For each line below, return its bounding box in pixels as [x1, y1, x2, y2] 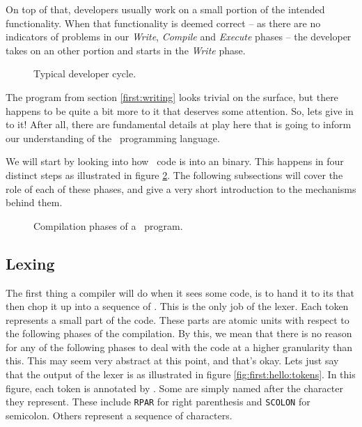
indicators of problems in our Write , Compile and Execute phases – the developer [6, 29, 352, 44]
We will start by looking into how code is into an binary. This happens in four [6, 154, 344, 169]
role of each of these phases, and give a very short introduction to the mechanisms [6, 181, 356, 196]
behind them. [6, 195, 63, 210]
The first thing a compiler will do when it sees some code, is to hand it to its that [6, 285, 354, 300]
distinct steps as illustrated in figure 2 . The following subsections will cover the [6, 167, 343, 182]
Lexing [6, 252, 55, 274]
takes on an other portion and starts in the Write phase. [6, 42, 246, 57]
